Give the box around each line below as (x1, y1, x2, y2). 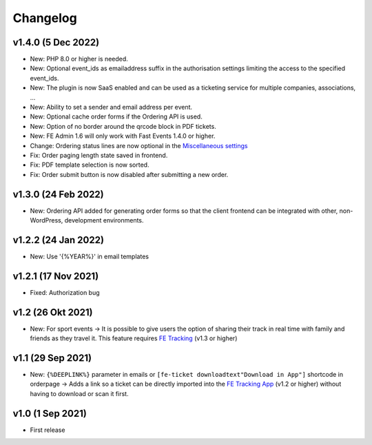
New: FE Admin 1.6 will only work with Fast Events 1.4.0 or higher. (30, 132, 216, 141)
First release (30, 426, 65, 434)
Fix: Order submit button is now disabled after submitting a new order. (30, 170, 229, 178)
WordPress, (30, 216, 63, 225)
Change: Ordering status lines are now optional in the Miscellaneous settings (30, 141, 248, 149)
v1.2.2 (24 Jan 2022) (12, 234, 105, 246)
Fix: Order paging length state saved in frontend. (30, 151, 168, 159)
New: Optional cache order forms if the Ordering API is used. (30, 112, 203, 121)
